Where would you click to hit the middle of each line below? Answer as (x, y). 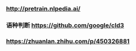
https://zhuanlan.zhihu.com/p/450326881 (68, 41)
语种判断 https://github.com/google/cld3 (65, 25)
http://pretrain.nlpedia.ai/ (43, 9)
